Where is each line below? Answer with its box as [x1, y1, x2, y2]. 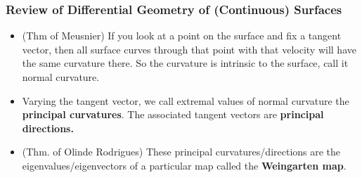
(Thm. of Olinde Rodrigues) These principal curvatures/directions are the [22, 144, 341, 159]
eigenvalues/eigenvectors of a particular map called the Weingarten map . [22, 158, 347, 172]
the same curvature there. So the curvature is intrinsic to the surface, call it [22, 56, 349, 70]
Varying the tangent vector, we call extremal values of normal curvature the [22, 93, 349, 108]
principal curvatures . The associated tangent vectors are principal [22, 107, 324, 122]
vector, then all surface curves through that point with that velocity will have [22, 42, 356, 56]
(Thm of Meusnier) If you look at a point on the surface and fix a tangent [22, 28, 342, 43]
